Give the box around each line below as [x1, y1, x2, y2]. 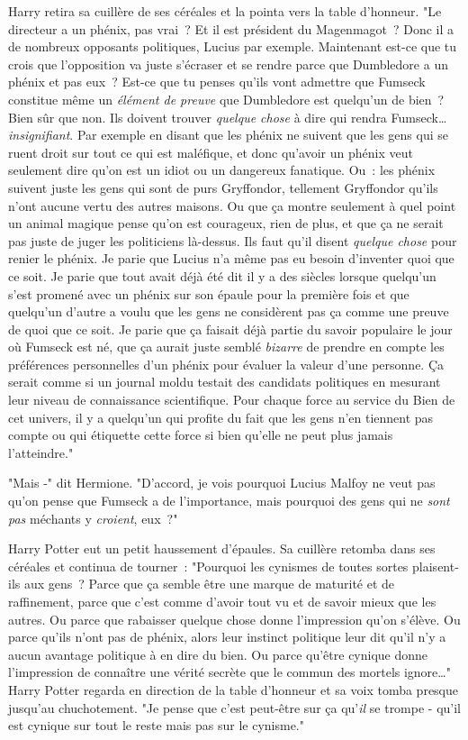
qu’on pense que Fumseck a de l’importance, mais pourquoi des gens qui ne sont [8, 491, 450, 510]
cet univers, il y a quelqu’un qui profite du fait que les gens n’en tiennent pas [8, 407, 434, 426]
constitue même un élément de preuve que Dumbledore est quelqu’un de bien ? [8, 89, 445, 108]
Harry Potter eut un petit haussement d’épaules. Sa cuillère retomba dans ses [8, 539, 436, 558]
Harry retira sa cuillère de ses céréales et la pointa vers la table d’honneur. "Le [8, 2, 442, 20]
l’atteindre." [8, 443, 74, 461]
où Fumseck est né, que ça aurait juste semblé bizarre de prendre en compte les [8, 337, 445, 356]
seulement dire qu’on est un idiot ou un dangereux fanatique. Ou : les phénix [8, 160, 436, 179]
